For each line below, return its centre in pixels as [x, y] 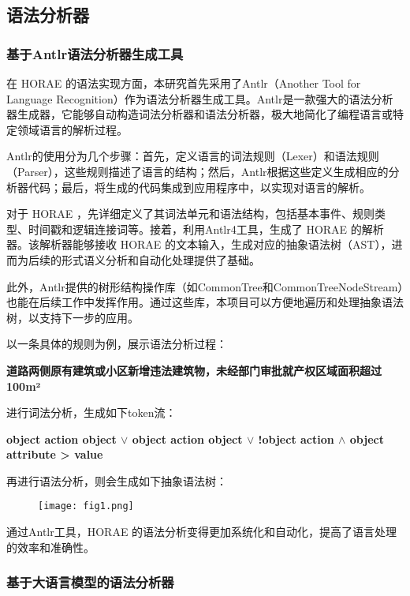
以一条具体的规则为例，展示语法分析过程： [117, 344]
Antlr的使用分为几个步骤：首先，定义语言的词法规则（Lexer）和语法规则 [193, 156]
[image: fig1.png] [86, 506]
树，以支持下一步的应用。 [73, 317]
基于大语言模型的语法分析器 [90, 582]
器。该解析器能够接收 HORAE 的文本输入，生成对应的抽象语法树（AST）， [199, 244]
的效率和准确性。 [50, 547]
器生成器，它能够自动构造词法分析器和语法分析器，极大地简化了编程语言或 [199, 114]
